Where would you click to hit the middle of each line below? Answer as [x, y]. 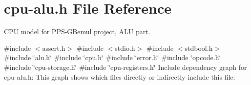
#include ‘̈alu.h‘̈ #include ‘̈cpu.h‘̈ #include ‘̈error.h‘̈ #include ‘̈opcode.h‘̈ [113, 57]
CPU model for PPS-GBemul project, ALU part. [77, 32]
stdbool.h [199, 48]
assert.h [54, 48]
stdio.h [125, 48]
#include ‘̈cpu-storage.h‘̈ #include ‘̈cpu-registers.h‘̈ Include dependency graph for [125, 67]
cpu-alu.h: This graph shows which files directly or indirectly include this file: [120, 76]
